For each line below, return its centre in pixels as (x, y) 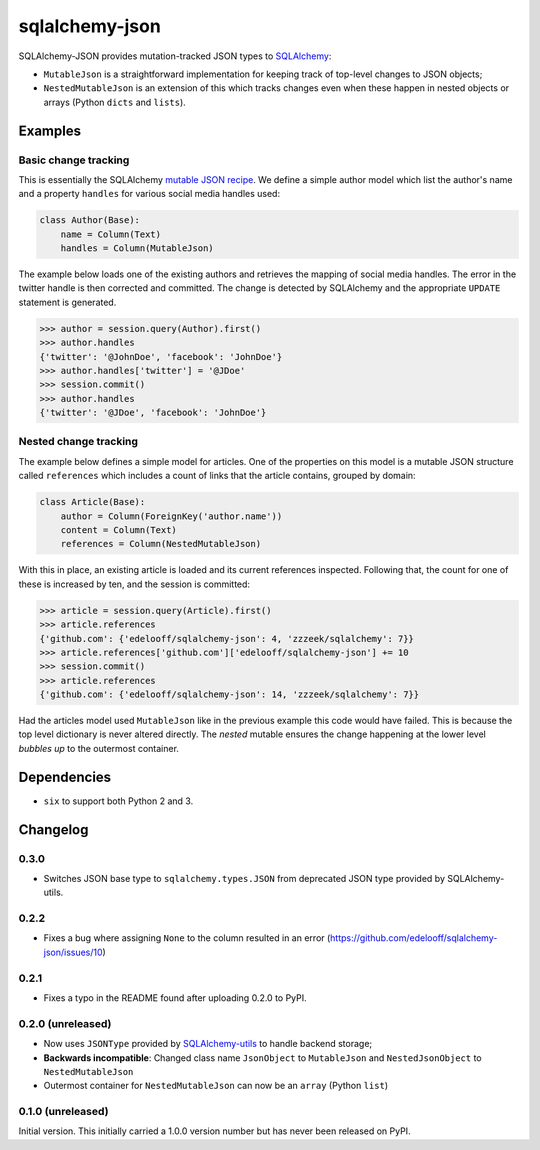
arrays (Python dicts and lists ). (115, 102)
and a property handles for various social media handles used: (149, 194)
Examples (50, 130)
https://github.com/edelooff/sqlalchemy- (414, 938)
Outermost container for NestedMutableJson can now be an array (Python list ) (216, 1086)
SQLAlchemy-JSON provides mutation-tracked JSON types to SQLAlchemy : (175, 56)
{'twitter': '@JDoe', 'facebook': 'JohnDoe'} (153, 413)
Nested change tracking (78, 442)
